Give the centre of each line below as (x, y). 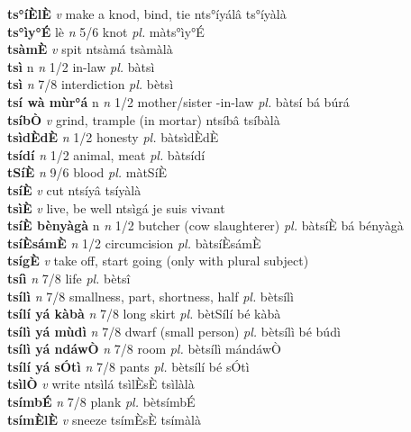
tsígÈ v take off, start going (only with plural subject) (158, 261)
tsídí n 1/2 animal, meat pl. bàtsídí (106, 154)
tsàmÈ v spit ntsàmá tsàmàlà (90, 49)
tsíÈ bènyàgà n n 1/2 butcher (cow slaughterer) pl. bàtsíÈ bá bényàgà (205, 225)
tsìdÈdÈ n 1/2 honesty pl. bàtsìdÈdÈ (113, 137)
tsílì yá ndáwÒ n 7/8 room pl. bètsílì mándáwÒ (144, 349)
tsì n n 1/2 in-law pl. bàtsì (81, 66)
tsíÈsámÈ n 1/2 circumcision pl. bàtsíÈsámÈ (134, 243)
